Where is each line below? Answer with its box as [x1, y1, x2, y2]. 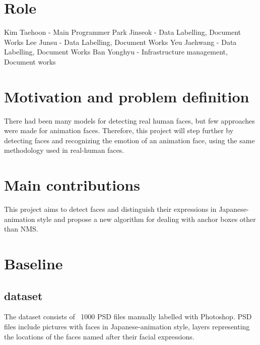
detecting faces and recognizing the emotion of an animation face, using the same [4, 135, 255, 145]
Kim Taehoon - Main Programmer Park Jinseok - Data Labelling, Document [4, 27, 241, 37]
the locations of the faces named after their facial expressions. [4, 331, 194, 341]
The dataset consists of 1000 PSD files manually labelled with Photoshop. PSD [4, 311, 252, 322]
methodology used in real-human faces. [4, 145, 124, 155]
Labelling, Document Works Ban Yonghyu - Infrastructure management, [4, 46, 228, 57]
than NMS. [4, 223, 38, 234]
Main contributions [4, 175, 140, 195]
